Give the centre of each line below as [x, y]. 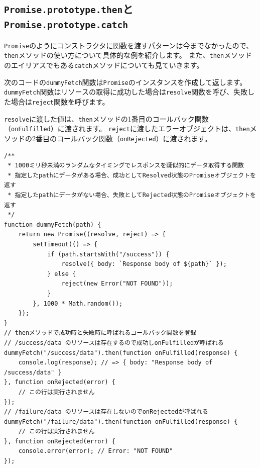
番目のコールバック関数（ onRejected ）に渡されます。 [123, 138]
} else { [61, 274]
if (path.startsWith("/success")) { [108, 254]
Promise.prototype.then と [69, 9]
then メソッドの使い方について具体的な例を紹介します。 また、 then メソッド [128, 55]
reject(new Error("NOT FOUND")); [117, 284]
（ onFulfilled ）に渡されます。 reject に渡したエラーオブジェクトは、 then [127, 128]
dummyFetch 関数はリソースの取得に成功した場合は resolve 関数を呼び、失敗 [126, 92]
